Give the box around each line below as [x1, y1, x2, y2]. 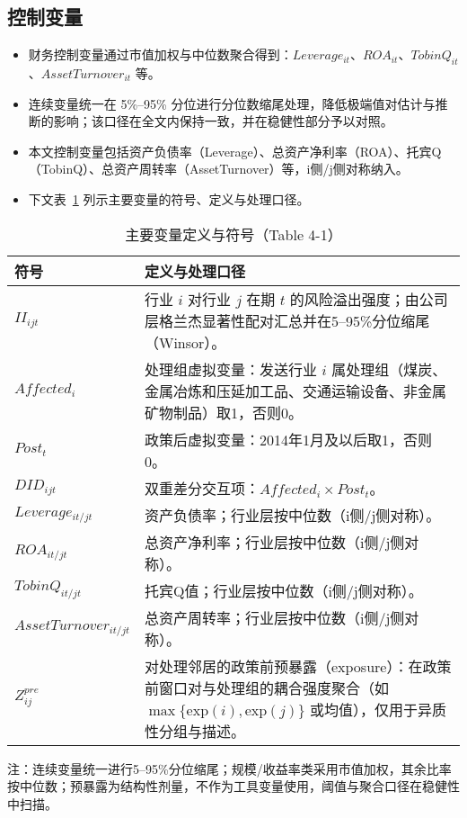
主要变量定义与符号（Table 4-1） [125, 223, 342, 245]
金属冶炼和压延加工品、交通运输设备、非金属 [144, 380, 446, 401]
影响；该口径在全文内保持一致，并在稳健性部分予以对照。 [53, 112, 393, 130]
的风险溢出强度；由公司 [289, 288, 448, 310]
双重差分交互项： [144, 477, 260, 499]
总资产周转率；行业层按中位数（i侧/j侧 [144, 607, 405, 628]
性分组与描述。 [144, 720, 245, 742]
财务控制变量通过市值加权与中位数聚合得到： [28, 45, 293, 64]
